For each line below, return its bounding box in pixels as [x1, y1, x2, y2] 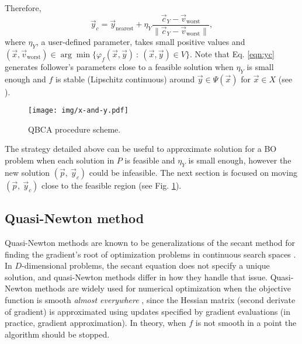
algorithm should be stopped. [5, 328, 110, 340]
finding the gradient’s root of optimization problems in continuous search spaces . [5, 248, 296, 260]
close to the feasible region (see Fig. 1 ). [41, 179, 182, 191]
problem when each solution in [5, 154, 114, 166]
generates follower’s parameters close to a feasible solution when [5, 60, 234, 72]
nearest [116, 26, 134, 32]
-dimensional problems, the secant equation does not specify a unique [22, 259, 270, 272]
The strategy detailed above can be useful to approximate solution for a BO [5, 143, 277, 155]
